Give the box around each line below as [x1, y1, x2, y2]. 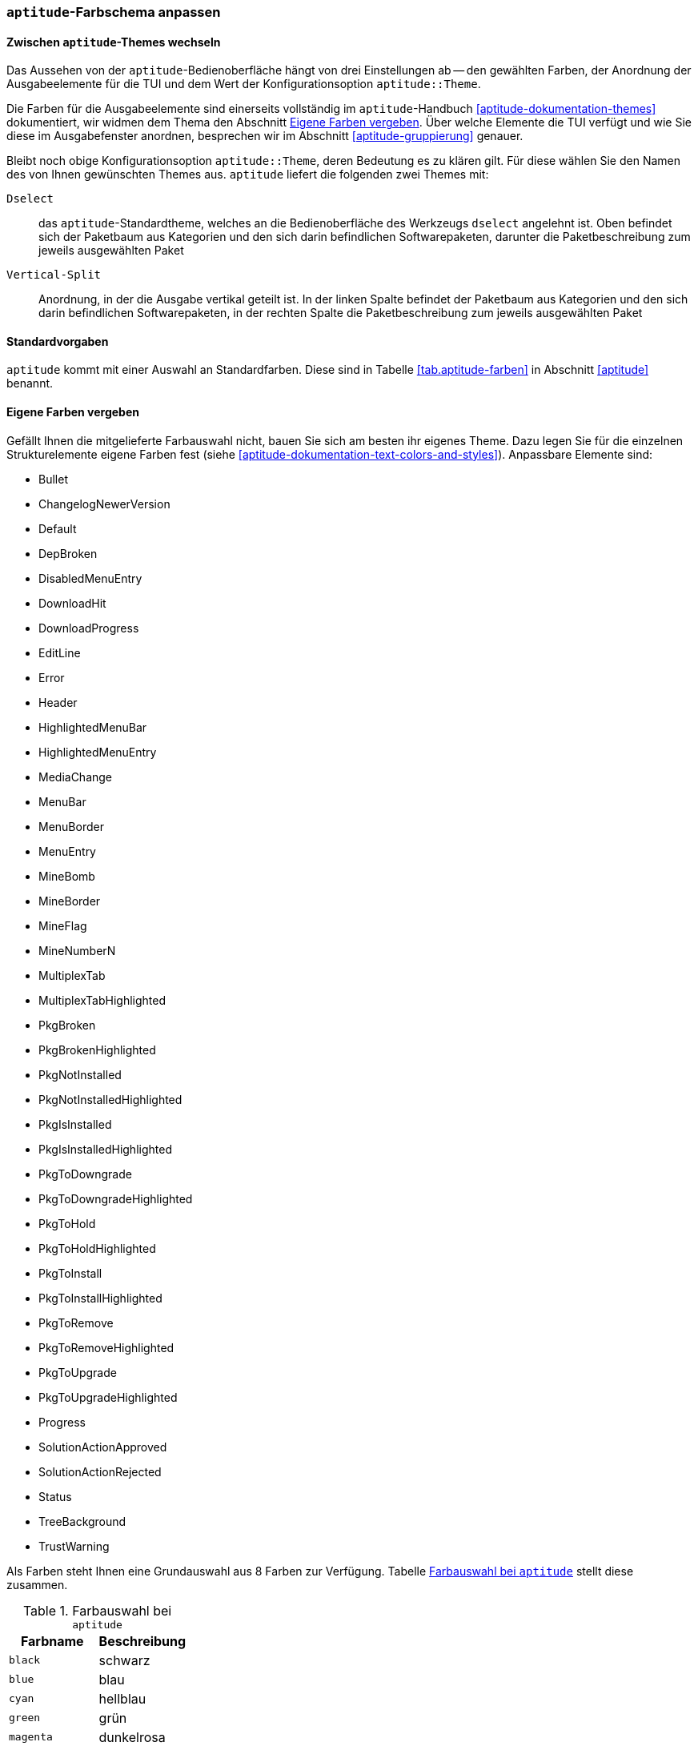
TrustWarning [38, 1539, 110, 1553]
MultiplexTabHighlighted [38, 993, 166, 1007]
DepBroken [38, 546, 98, 560]
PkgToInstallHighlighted [38, 1290, 162, 1305]
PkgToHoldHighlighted [38, 1241, 156, 1255]
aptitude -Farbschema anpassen [6, 4, 221, 20]
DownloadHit [38, 596, 106, 610]
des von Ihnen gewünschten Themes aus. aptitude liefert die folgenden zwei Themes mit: [6, 167, 489, 182]
